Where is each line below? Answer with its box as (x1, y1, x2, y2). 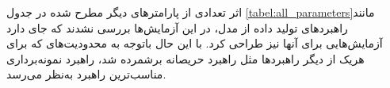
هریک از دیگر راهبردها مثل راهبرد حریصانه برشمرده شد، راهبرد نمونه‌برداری (6, 50, 365, 67)
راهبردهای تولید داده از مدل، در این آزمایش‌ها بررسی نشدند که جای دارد (6, 19, 348, 36)
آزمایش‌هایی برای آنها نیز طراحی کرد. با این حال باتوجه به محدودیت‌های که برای (6, 35, 383, 52)
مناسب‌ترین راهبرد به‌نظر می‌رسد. (6, 66, 166, 82)
